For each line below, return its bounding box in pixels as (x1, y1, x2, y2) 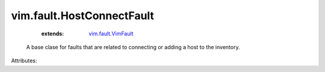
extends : (41, 30, 64, 37)
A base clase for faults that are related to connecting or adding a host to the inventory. (26, 43, 240, 50)
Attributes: (11, 57, 37, 64)
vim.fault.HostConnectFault (11, 9, 155, 22)
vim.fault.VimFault (88, 30, 134, 37)
